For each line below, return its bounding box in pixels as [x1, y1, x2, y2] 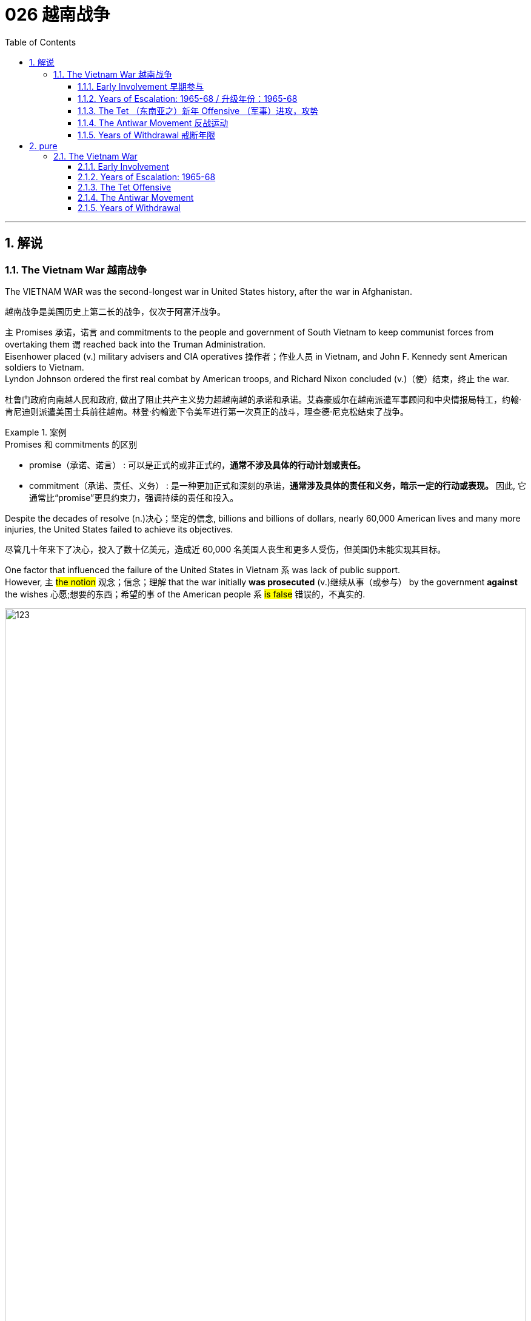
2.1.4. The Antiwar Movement [78, 192, 194, 203]
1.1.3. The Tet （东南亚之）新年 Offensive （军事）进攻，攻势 [78, 105, 319, 116]
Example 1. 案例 [5, 426, 67, 437]
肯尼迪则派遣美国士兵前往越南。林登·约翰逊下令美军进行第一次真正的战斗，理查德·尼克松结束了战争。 [5, 406, 409, 417]
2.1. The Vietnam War [53, 150, 138, 161]
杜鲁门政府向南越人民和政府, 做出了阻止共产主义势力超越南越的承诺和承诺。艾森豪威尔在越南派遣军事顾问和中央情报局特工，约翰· [5, 394, 522, 405]
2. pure [29, 140, 58, 151]
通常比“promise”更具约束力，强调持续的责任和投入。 [29, 492, 239, 503]
